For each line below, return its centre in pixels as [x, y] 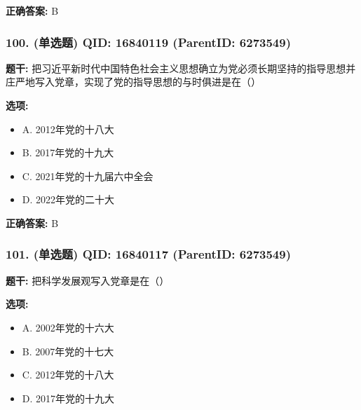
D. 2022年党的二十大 [68, 199]
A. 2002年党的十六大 [68, 327]
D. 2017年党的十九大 [68, 398]
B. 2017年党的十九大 [68, 152]
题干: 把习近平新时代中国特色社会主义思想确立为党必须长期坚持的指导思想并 [181, 68]
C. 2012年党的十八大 [68, 375]
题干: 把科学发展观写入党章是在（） [88, 280]
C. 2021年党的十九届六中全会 [88, 176]
